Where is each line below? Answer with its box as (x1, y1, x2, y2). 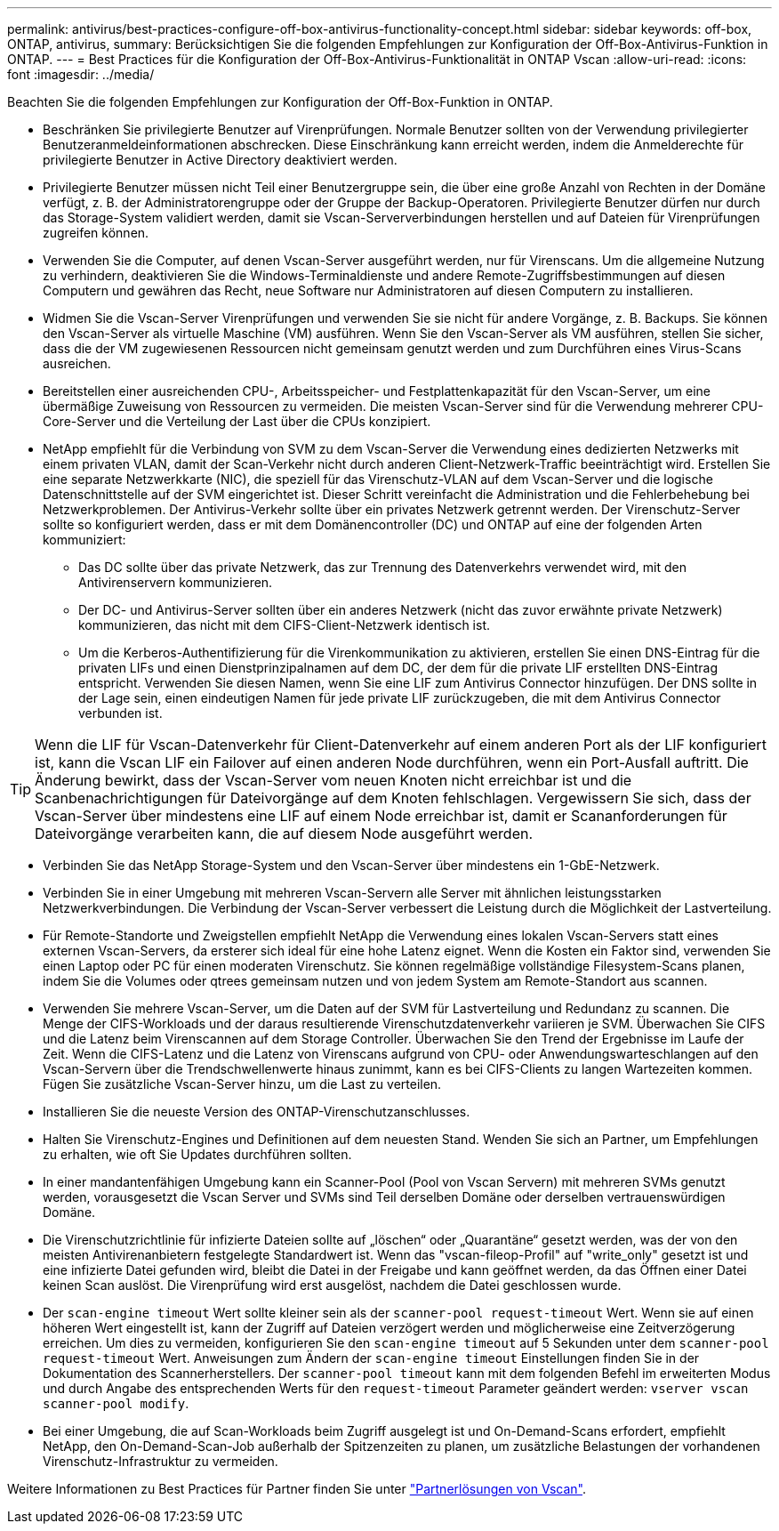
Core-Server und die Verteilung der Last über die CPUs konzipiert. (43, 414, 431, 429)
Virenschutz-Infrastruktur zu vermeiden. (43, 1454, 278, 1469)
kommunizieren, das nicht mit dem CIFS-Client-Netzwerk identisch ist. (78, 617, 491, 633)
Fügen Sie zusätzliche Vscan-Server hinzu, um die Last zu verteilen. (43, 1076, 442, 1092)
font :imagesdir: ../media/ (7, 67, 155, 82)
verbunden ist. (78, 705, 163, 721)
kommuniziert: (43, 532, 126, 547)
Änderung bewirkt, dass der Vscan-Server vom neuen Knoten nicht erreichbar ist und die (35, 771, 632, 789)
